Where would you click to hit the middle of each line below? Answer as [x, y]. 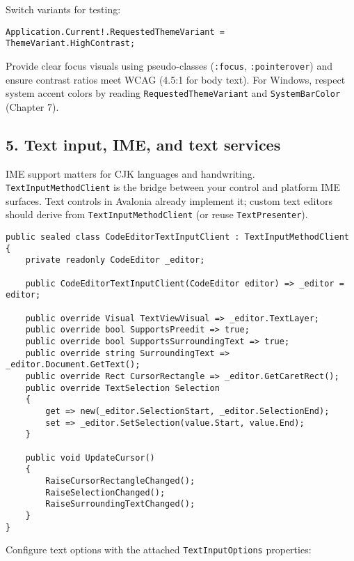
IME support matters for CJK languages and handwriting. [130, 173]
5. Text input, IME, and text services [143, 144]
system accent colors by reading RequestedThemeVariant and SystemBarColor [173, 93]
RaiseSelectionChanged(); [105, 492]
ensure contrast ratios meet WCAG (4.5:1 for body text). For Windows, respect [176, 79]
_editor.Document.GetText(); [73, 365]
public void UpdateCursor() [90, 458]
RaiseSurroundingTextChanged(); [120, 504]
